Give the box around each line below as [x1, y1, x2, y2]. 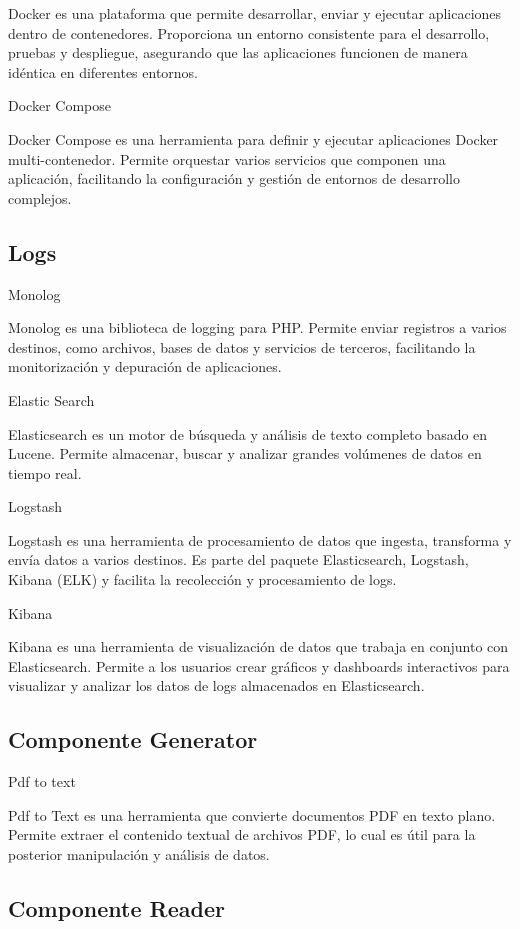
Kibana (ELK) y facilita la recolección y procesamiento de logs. [8, 569, 397, 590]
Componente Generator [8, 724, 258, 755]
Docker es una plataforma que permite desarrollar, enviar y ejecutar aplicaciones [8, 3, 502, 23]
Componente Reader [8, 893, 225, 924]
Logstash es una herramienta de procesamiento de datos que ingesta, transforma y [8, 529, 512, 550]
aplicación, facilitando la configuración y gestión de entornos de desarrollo [8, 168, 460, 189]
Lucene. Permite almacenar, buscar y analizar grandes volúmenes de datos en [8, 443, 482, 464]
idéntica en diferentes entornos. [8, 61, 199, 82]
